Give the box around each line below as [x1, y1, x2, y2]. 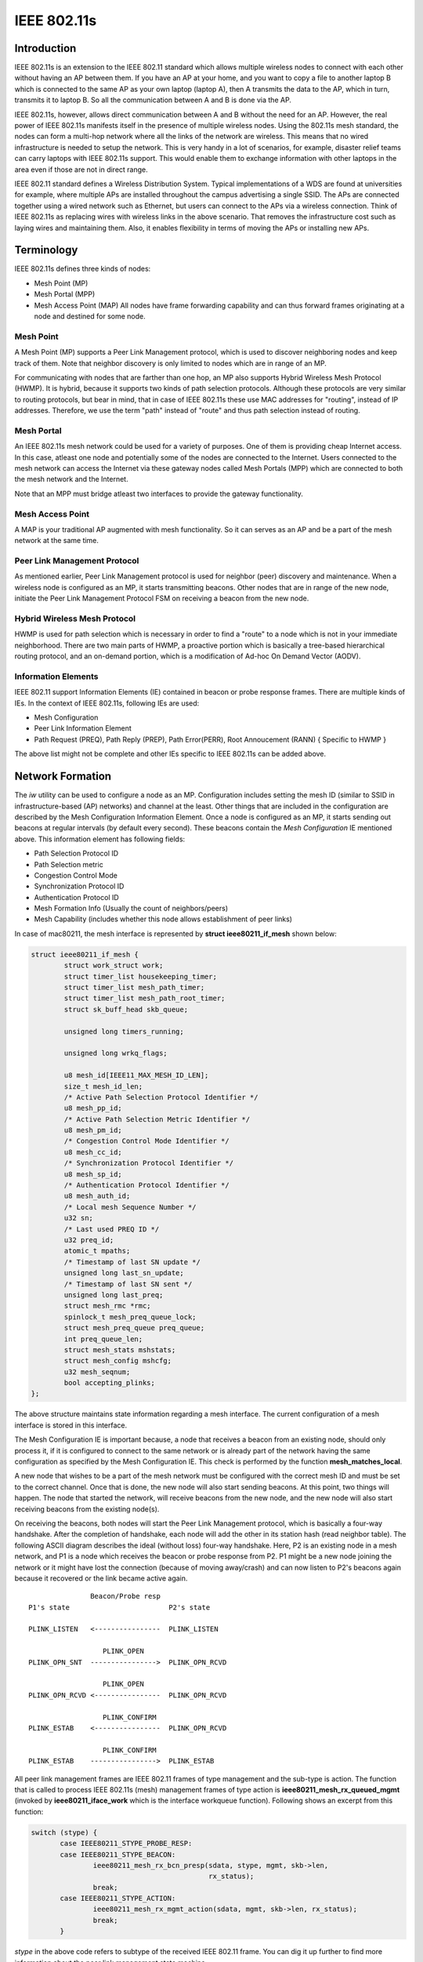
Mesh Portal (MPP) [34, 290, 96, 299]
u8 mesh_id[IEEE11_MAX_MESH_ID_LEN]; [63, 1071, 209, 1080]
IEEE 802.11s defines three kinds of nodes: [14, 264, 151, 274]
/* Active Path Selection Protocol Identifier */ [63, 1092, 258, 1102]
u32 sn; [63, 1213, 94, 1223]
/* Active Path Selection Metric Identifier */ [63, 1114, 251, 1124]
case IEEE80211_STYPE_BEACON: [60, 1850, 176, 1859]
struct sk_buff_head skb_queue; [63, 1005, 188, 1014]
